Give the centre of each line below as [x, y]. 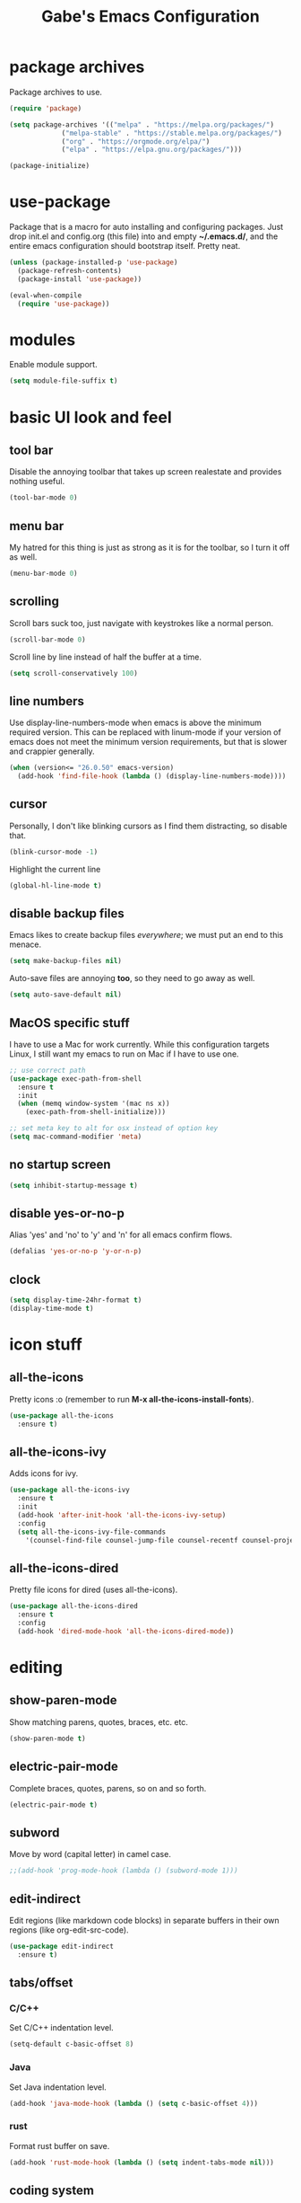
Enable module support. [53, 365]
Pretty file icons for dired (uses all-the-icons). [94, 1590]
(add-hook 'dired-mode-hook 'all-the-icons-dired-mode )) [126, 1632]
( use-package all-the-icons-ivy [69, 1490]
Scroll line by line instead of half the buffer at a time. [106, 657]
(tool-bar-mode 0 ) [43, 498]
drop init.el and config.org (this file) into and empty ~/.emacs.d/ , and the [144, 236]
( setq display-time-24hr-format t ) [76, 1300]
